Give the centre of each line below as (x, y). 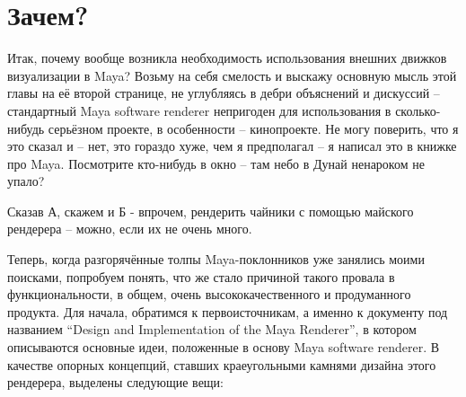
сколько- (418, 110)
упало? (26, 181)
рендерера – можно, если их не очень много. (130, 229)
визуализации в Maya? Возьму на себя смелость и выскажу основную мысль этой (232, 75)
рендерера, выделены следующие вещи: (116, 382)
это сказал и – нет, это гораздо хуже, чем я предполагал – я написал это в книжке (232, 146)
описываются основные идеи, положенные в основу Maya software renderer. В (224, 347)
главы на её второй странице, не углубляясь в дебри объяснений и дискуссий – (224, 93)
